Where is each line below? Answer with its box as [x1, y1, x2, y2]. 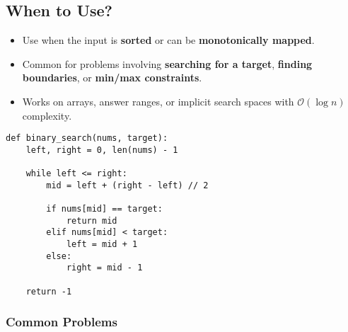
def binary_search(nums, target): [6, 133, 168, 144]
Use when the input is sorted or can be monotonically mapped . [22, 33, 315, 47]
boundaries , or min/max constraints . [22, 70, 202, 85]
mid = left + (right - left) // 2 [46, 180, 209, 190]
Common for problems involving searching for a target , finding [22, 56, 313, 71]
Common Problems [6, 313, 117, 331]
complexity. [22, 108, 72, 122]
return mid [66, 215, 117, 226]
